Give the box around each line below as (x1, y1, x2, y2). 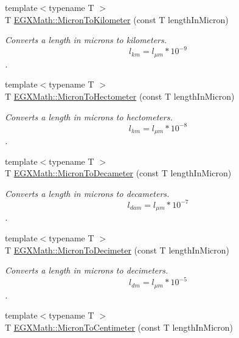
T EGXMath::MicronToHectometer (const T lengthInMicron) (5, 89, 235, 102)
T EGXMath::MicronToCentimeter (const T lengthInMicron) (5, 320, 234, 333)
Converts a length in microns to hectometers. (5, 110, 173, 123)
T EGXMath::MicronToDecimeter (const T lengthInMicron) (5, 243, 230, 256)
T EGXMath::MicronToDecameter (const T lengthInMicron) (5, 167, 232, 179)
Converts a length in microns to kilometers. (5, 33, 167, 46)
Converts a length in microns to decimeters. (5, 264, 168, 277)
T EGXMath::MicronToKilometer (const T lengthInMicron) (5, 13, 229, 26)
